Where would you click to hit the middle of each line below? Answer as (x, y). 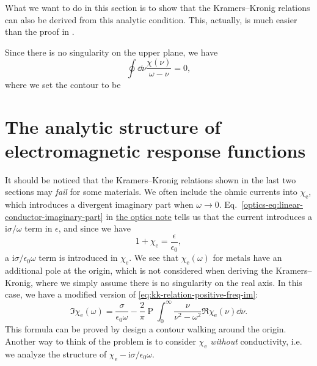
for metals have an (247, 258)
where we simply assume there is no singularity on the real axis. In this (169, 282)
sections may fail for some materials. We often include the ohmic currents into (151, 192)
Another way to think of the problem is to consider (100, 341)
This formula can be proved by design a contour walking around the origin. (146, 329)
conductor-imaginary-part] (54, 216)
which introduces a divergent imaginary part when (99, 204)
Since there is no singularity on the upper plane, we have (111, 52)
